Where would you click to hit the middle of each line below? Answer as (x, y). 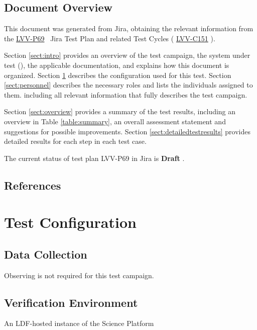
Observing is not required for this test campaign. (79, 275)
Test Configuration (70, 222)
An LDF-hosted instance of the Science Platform (79, 323)
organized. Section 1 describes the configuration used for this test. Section (118, 75)
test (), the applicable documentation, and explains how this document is (117, 65)
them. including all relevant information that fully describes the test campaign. (126, 94)
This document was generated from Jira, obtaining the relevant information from (129, 28)
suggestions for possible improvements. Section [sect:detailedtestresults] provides (127, 131)
